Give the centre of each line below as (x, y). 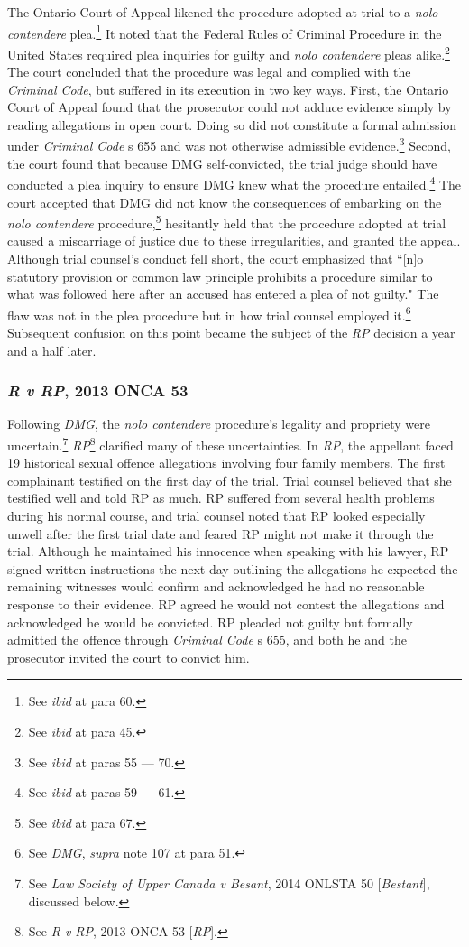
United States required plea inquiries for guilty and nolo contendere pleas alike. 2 (229, 52)
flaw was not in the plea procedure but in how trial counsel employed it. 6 (209, 313)
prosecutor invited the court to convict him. (129, 657)
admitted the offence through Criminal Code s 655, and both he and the (207, 640)
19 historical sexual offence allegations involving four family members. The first (226, 463)
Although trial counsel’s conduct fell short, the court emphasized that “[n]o (216, 258)
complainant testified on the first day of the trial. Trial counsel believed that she (230, 480)
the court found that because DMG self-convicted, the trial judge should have (222, 163)
